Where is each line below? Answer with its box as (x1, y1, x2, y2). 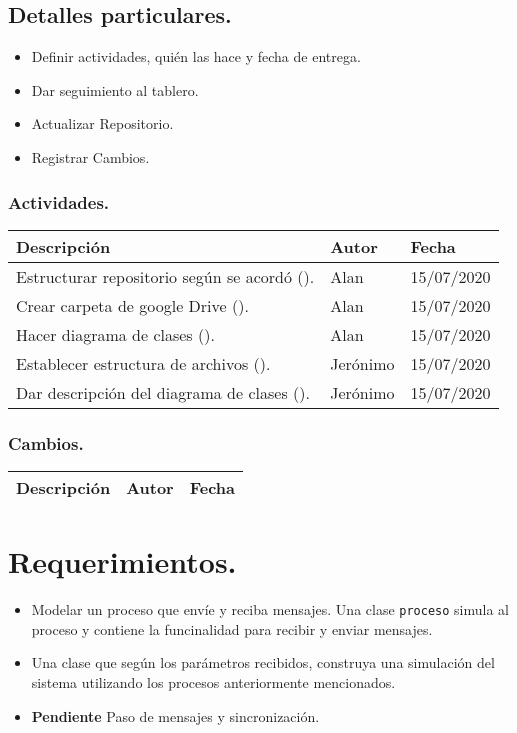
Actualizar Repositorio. (31, 113, 174, 134)
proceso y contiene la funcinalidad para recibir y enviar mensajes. (31, 618, 433, 639)
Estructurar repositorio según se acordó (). (16, 264, 315, 288)
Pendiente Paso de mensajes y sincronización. (31, 705, 320, 726)
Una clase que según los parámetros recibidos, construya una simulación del (31, 652, 495, 673)
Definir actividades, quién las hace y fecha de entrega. (31, 46, 361, 67)
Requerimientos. (8, 541, 237, 582)
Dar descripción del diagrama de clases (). (16, 380, 310, 404)
